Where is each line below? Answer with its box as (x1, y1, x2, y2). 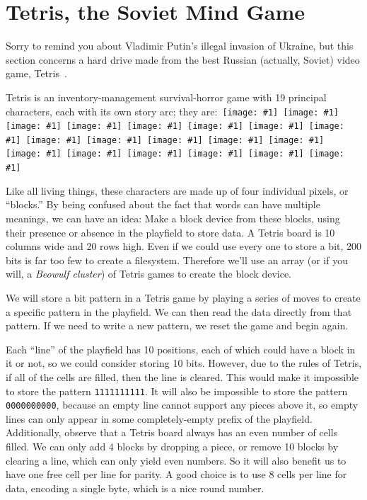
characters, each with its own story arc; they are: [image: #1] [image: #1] (6, 103, 339, 118)
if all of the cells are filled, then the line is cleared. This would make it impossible (6, 369, 359, 384)
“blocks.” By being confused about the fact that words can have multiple (6, 197, 320, 212)
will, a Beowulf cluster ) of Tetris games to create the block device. (6, 266, 292, 281)
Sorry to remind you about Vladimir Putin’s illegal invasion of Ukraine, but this (6, 38, 354, 53)
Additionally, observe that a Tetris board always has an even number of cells (6, 425, 338, 440)
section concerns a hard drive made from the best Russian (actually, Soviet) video (6, 52, 360, 67)
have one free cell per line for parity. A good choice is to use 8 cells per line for (6, 467, 347, 482)
